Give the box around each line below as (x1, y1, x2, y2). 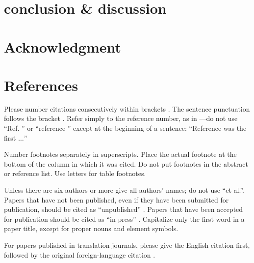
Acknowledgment (4, 36, 121, 57)
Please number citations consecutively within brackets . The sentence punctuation (4, 103, 250, 114)
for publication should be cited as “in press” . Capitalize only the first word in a (4, 213, 245, 224)
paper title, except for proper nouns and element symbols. (4, 223, 178, 234)
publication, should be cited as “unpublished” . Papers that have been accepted (4, 204, 243, 214)
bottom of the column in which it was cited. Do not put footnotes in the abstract (4, 158, 248, 169)
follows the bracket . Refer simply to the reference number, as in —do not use (4, 113, 238, 123)
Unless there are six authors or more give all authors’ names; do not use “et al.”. (4, 185, 244, 195)
